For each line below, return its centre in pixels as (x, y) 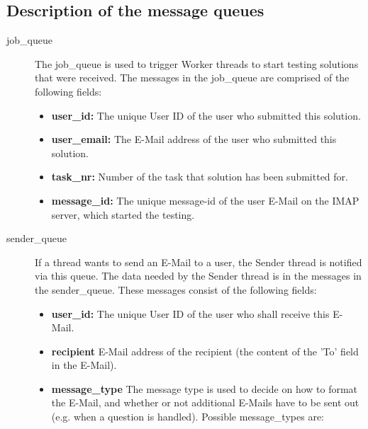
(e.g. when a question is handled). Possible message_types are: (188, 417)
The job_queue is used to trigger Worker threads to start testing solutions (197, 63)
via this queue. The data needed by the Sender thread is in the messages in (198, 276)
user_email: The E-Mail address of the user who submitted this (194, 139)
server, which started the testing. (123, 214)
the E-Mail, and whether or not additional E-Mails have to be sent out (205, 402)
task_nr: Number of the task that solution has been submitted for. (200, 177)
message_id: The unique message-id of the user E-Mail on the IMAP (205, 200)
